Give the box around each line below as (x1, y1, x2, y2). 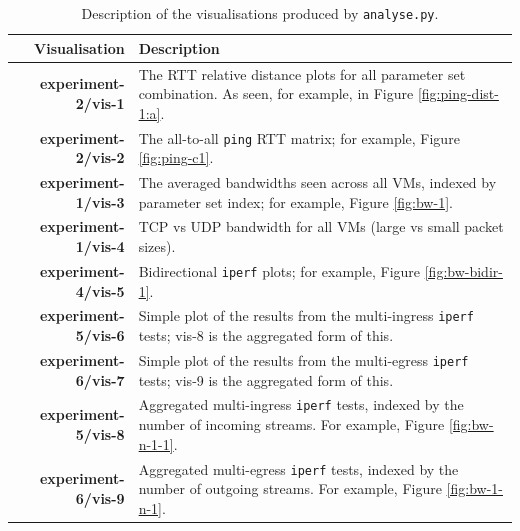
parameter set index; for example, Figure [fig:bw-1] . (138, 191, 453, 212)
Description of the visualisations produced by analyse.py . (81, 3, 439, 23)
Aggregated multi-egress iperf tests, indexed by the (138, 458, 459, 479)
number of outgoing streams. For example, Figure (138, 478, 442, 499)
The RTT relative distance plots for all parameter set (138, 63, 466, 84)
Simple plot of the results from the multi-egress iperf (138, 349, 469, 370)
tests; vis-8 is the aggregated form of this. (138, 325, 394, 346)
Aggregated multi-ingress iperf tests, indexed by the (138, 394, 464, 415)
